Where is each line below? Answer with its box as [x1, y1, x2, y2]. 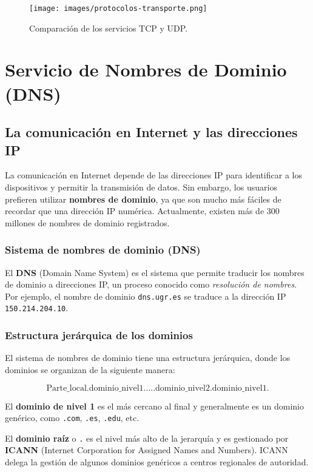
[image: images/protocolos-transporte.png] [29, 4, 207, 13]
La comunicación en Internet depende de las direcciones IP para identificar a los [5, 169, 302, 181]
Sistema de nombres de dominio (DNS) [5, 242, 201, 257]
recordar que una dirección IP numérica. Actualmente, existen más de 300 [5, 204, 280, 217]
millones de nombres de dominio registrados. [5, 216, 170, 229]
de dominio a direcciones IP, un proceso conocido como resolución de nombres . [5, 278, 297, 291]
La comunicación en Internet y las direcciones [5, 123, 298, 141]
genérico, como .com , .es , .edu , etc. [5, 411, 140, 424]
